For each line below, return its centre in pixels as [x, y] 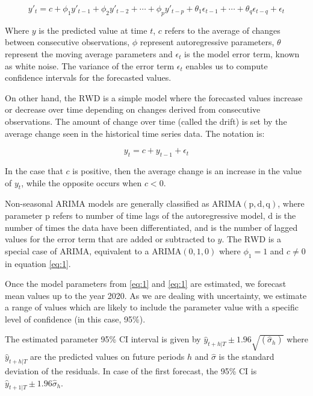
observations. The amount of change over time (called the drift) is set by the [146, 121]
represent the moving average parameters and [89, 53]
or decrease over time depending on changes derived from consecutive [133, 109]
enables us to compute [227, 65]
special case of [31, 250]
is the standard [246, 357]
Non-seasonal [29, 203]
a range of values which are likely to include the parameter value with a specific [152, 307]
